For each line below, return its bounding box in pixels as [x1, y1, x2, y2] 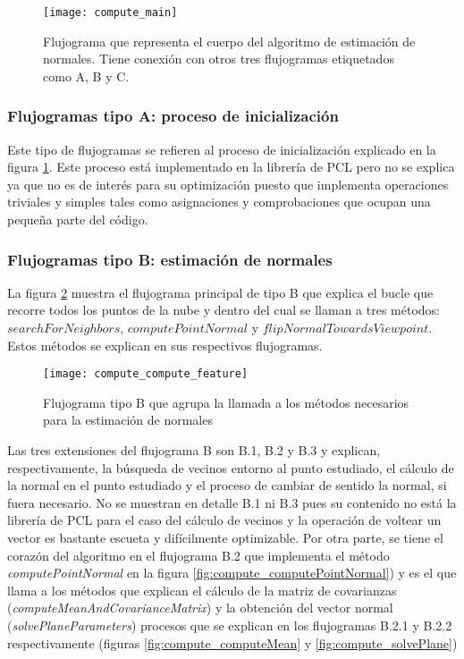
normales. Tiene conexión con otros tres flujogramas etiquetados [43, 49, 394, 68]
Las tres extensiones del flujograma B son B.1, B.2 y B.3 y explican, [7, 441, 381, 460]
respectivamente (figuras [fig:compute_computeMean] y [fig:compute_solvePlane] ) [7, 633, 458, 652]
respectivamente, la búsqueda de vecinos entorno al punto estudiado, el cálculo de [7, 458, 454, 477]
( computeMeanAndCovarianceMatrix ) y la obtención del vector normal [7, 598, 393, 617]
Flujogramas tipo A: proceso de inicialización [7, 105, 339, 127]
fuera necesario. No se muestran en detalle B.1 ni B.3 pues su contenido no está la [7, 493, 457, 511]
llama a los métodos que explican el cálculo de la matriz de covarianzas [7, 580, 397, 599]
